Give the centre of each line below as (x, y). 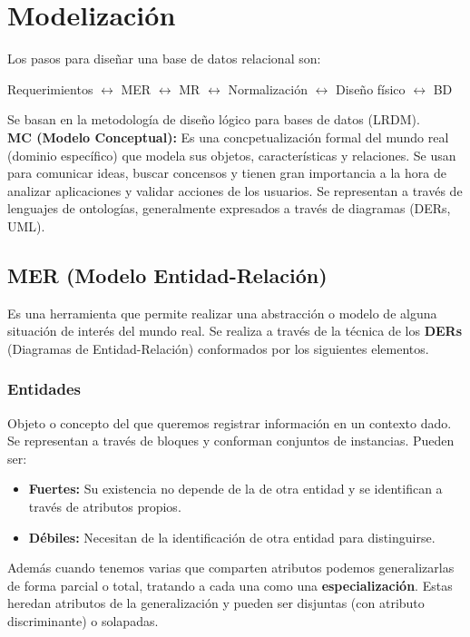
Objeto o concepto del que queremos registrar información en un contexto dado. (230, 422)
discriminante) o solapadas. (83, 621)
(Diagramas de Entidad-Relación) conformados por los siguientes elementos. (218, 348)
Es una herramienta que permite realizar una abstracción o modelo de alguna (222, 313)
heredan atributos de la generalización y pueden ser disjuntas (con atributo (216, 603)
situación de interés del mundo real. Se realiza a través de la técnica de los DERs (235, 331)
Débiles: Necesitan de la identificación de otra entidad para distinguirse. (232, 537)
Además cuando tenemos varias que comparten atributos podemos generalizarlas (231, 568)
